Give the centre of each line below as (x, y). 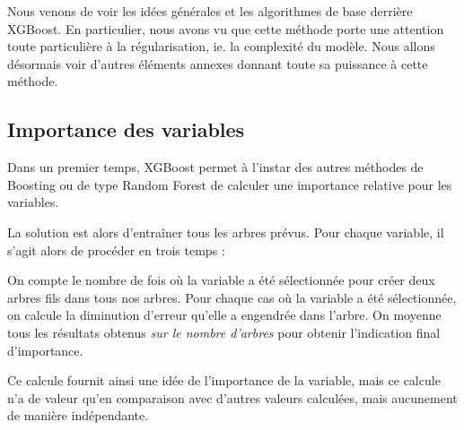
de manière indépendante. (78, 415)
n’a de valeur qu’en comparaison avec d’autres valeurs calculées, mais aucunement (232, 397)
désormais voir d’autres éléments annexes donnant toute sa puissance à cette (218, 63)
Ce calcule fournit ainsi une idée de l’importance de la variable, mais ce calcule (224, 380)
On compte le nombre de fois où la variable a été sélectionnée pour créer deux (221, 280)
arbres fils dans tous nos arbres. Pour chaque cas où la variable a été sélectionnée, (232, 297)
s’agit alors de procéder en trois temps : (116, 249)
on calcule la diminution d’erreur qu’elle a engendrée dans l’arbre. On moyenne (224, 315)
